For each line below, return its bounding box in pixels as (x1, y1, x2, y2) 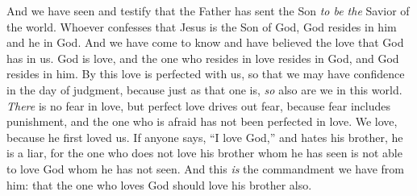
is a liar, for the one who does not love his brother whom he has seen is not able (6, 144, 402, 161)
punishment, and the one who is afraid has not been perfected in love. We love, (6, 113, 398, 130)
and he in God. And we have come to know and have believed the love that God (6, 34, 404, 51)
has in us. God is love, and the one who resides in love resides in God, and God (6, 49, 399, 66)
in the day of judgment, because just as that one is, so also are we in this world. (6, 81, 402, 98)
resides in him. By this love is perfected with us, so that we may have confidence (6, 65, 405, 82)
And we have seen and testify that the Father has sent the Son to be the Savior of (6, 2, 410, 19)
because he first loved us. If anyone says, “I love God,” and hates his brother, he (6, 128, 403, 145)
